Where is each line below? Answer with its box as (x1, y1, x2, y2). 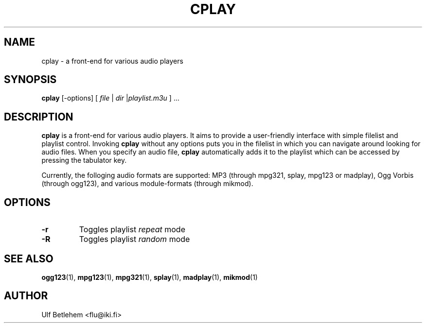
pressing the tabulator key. (41, 156, 127, 165)
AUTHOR (4, 290, 48, 302)
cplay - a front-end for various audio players (41, 56, 183, 65)
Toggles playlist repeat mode (79, 224, 185, 235)
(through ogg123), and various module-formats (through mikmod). (41, 179, 253, 188)
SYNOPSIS (4, 73, 57, 86)
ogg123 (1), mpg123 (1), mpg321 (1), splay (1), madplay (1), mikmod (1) (41, 273, 258, 281)
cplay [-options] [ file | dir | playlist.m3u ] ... (41, 94, 179, 103)
